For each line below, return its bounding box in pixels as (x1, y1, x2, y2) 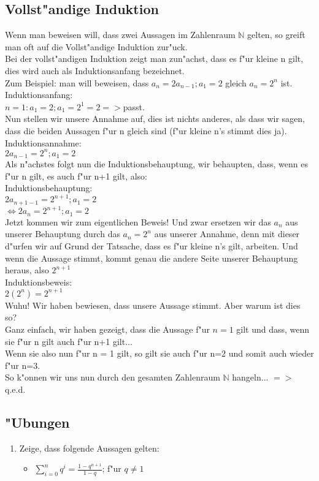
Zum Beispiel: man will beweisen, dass (5, 76, 149, 89)
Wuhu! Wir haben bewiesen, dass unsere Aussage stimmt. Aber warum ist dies (5, 298, 301, 311)
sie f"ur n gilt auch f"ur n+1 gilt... (5, 335, 133, 347)
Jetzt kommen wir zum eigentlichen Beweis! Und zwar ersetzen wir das (5, 215, 271, 228)
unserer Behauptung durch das (5, 227, 120, 240)
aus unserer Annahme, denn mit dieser (154, 227, 300, 240)
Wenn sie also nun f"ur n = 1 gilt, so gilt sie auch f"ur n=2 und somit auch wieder (5, 347, 314, 360)
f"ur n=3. (5, 358, 40, 371)
